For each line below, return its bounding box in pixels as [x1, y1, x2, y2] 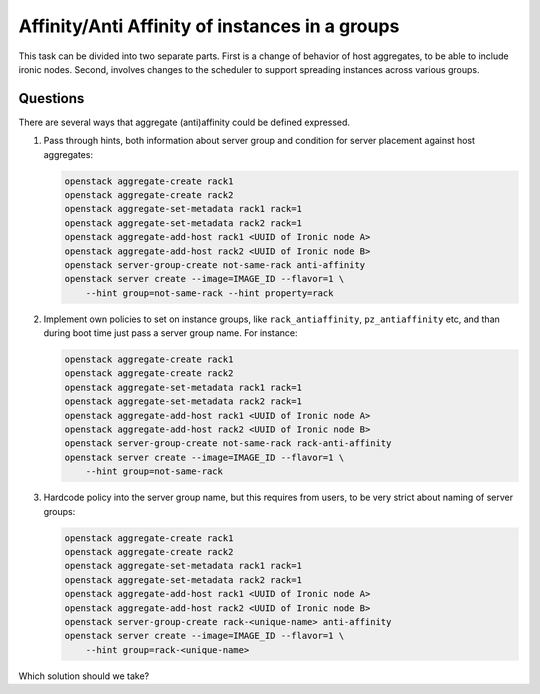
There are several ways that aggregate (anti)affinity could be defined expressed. [18, 116, 350, 128]
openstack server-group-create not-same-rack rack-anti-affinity [64, 438, 392, 449]
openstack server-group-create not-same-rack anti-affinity [64, 259, 366, 270]
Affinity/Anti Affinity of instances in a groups [18, 15, 400, 37]
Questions [18, 90, 85, 107]
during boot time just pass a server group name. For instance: [43, 327, 298, 339]
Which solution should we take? [18, 670, 150, 682]
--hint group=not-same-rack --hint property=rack [85, 287, 334, 299]
